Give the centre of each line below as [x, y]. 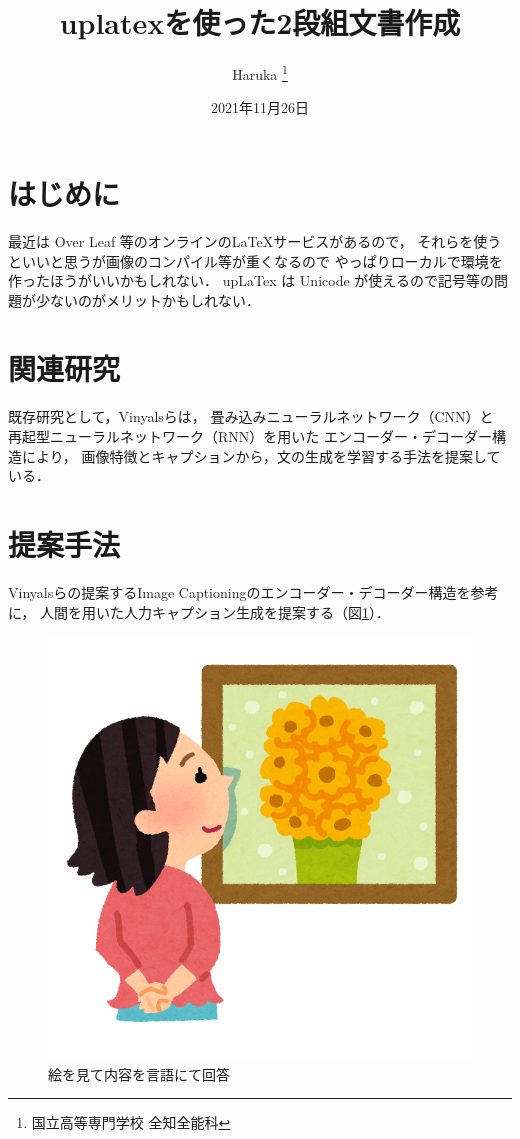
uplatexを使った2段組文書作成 [260, 22]
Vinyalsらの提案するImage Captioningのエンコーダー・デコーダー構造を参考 [253, 591]
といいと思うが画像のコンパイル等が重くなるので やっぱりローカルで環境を [255, 260]
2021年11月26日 [260, 107]
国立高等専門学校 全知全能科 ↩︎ [131, 1122]
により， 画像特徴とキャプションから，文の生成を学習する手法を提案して [261, 455]
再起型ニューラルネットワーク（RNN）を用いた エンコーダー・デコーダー [250, 436]
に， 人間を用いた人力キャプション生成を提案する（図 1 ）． [199, 611]
